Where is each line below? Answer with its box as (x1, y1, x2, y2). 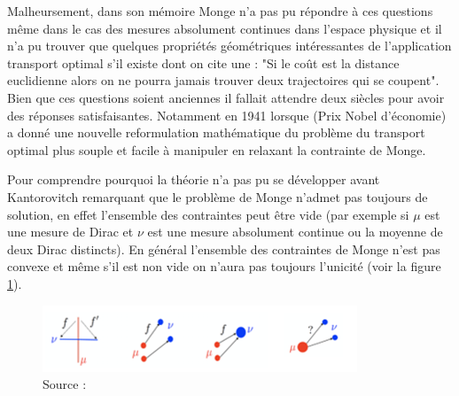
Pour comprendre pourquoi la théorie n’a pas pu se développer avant (7, 170, 380, 189)
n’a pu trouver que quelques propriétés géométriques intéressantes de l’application (7, 36, 452, 55)
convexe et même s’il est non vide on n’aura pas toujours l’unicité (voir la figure (7, 257, 441, 276)
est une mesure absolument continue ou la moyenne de (147, 222, 443, 241)
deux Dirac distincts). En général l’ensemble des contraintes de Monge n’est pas (7, 239, 440, 258)
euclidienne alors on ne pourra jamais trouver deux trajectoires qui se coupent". (7, 71, 440, 89)
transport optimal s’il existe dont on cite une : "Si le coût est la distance (7, 53, 400, 72)
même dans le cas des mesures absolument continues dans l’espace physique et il (7, 19, 442, 37)
